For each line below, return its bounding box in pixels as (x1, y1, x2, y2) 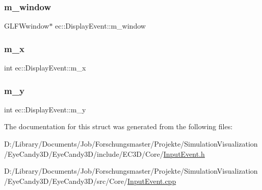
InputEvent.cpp (127, 175, 176, 186)
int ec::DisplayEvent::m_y (4, 104, 86, 114)
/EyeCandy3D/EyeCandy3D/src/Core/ (4, 175, 128, 186)
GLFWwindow (4, 20, 49, 31)
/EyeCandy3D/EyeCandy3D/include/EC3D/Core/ (4, 148, 164, 159)
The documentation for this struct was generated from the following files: (4, 121, 233, 132)
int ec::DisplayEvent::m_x (4, 62, 86, 73)
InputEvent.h (163, 148, 205, 159)
